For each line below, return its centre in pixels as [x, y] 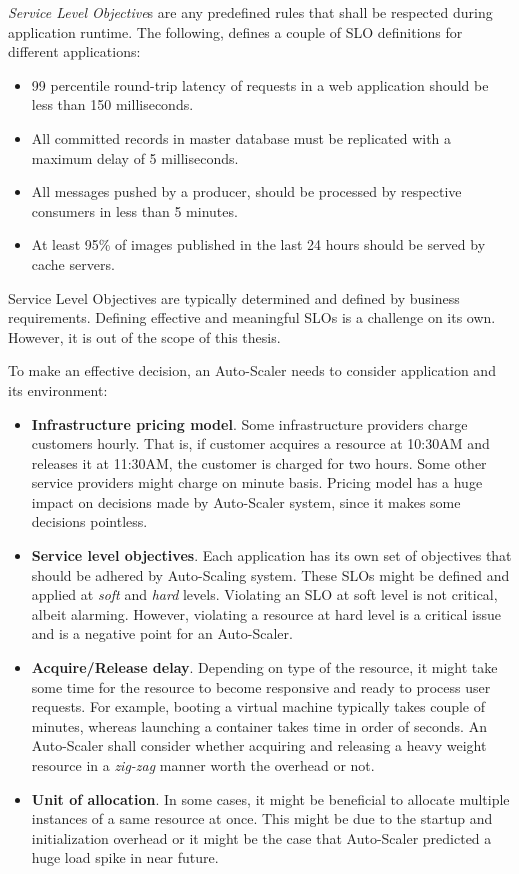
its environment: [58, 389]
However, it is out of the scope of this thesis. [144, 336]
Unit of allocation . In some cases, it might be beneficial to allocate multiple [270, 798]
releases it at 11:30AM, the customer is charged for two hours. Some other [259, 462]
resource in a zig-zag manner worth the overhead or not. [203, 765]
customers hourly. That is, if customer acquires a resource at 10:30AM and [260, 443]
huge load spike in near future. [125, 857]
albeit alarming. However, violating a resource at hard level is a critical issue [266, 613]
